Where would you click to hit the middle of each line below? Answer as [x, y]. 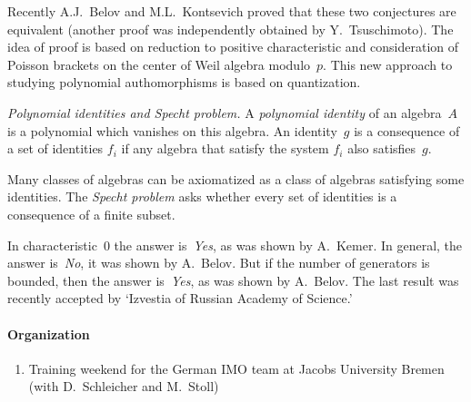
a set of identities [55, 148]
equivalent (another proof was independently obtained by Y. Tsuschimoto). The [230, 29]
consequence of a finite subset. [91, 214]
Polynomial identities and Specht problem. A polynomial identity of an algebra [225, 112]
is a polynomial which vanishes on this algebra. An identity [172, 130]
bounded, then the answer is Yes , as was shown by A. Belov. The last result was [233, 280]
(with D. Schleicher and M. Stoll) [124, 386]
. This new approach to [388, 64]
